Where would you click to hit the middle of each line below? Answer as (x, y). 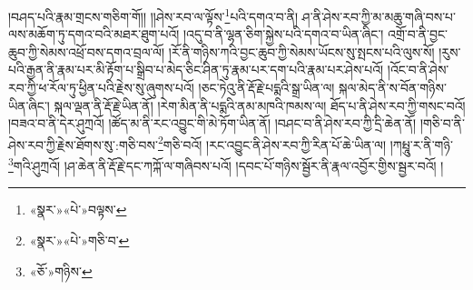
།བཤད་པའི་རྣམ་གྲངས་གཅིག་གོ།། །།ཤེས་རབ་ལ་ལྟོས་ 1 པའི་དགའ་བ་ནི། (153, 15)
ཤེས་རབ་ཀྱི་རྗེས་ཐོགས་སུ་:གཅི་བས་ (83, 144)
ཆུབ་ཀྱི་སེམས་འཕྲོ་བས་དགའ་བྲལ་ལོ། (87, 51)
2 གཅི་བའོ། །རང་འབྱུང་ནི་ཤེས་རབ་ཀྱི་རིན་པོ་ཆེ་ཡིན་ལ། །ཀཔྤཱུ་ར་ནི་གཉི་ (305, 143)
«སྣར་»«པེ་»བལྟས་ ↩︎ (78, 210)
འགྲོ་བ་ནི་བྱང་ (418, 34)
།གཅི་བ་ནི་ (442, 123)
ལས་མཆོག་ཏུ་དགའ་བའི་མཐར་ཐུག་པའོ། (94, 34)
